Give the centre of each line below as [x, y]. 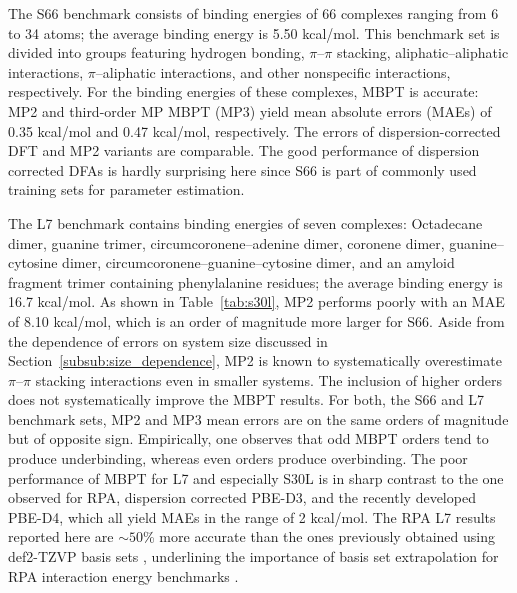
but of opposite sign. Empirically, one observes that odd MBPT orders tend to [248, 438]
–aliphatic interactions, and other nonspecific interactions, [273, 71]
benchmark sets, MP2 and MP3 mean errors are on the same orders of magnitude [258, 418]
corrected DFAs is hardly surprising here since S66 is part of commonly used [242, 169]
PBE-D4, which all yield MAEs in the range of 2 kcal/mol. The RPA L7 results [252, 516]
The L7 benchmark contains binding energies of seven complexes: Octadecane [245, 222]
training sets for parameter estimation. [126, 189]
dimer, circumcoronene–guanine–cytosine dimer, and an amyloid [258, 262]
